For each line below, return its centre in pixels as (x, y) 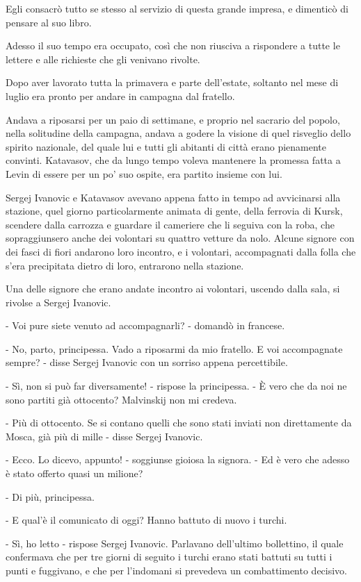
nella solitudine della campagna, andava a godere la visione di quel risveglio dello (178, 133)
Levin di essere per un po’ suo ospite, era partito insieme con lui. (144, 173)
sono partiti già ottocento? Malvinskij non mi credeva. (121, 399)
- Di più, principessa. (50, 496)
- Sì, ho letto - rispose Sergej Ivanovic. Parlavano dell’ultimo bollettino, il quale (175, 543)
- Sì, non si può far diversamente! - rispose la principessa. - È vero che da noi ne (176, 386)
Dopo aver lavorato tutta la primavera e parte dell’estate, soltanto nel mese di (172, 82)
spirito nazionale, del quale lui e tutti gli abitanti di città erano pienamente (166, 146)
